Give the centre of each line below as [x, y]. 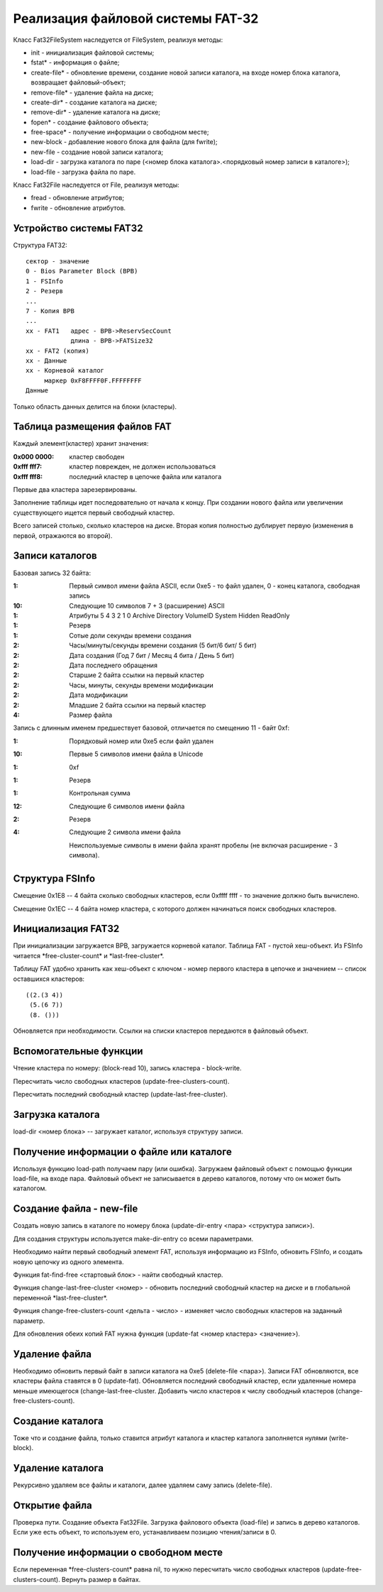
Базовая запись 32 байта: [52, 573]
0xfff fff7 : [28, 467]
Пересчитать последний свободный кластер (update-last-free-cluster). [121, 1094]
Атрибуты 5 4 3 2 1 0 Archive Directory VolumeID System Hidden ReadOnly [179, 616]
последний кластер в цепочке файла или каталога [145, 476]
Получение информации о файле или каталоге [122, 1152]
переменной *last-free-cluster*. [60, 1297]
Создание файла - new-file [76, 1209]
